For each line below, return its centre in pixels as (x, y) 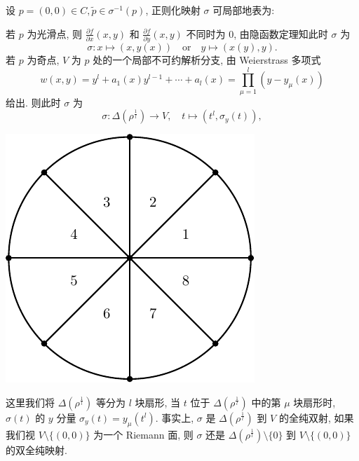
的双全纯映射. (36, 449)
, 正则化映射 (173, 10)
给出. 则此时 (33, 102)
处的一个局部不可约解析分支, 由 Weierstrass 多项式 (207, 59)
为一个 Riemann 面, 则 (143, 434)
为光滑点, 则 (54, 33)
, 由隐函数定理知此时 (281, 33)
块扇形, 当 (158, 402)
